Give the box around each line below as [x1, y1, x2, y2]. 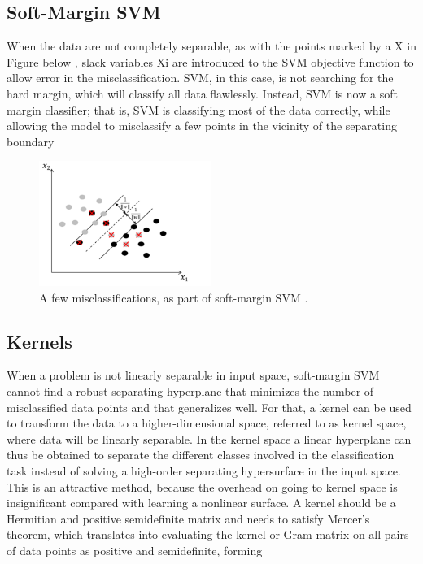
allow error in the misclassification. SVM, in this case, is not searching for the [7, 69, 394, 86]
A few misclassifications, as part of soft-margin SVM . [39, 289, 308, 306]
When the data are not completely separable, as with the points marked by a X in [7, 37, 416, 54]
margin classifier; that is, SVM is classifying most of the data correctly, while [7, 101, 390, 118]
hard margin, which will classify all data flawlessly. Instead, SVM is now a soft [7, 85, 398, 102]
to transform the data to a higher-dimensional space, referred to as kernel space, [7, 414, 407, 432]
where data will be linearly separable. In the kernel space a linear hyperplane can [7, 430, 412, 447]
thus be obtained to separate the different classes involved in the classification [7, 446, 395, 463]
